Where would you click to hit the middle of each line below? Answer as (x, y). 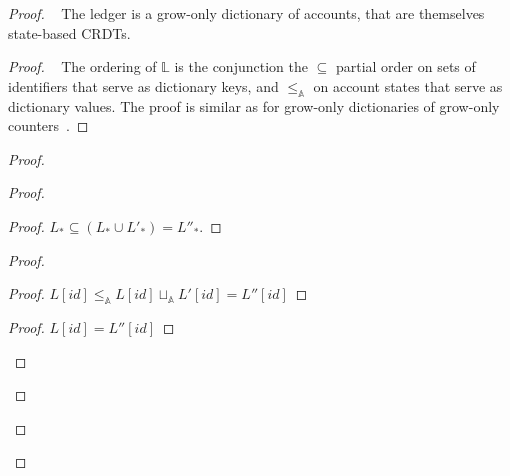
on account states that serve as (408, 85)
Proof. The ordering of (82, 66)
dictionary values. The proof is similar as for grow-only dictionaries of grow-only (254, 105)
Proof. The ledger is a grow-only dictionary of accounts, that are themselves (246, 13)
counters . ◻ (48, 125)
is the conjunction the (241, 66)
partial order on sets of (405, 66)
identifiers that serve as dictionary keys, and (143, 85)
